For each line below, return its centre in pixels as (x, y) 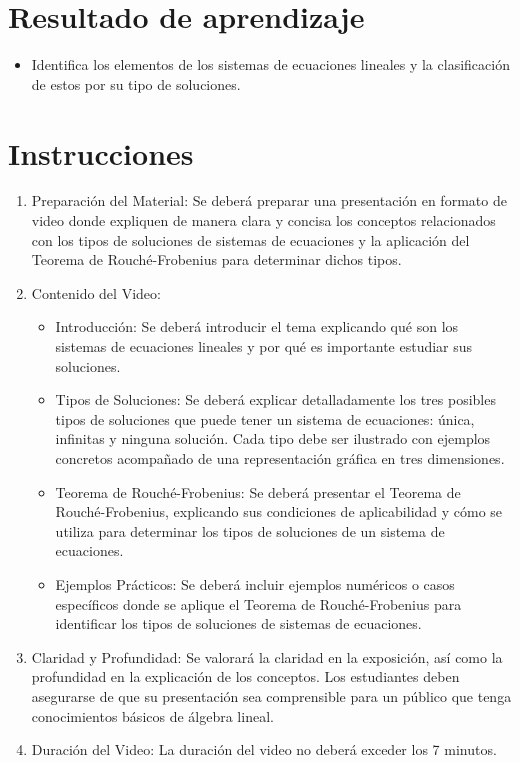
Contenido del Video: (96, 292)
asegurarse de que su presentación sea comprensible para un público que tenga (271, 695)
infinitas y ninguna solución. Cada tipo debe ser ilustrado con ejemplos (273, 438)
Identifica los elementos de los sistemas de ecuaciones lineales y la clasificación (270, 64)
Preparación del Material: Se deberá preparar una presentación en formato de (269, 200)
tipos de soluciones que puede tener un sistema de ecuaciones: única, (265, 418)
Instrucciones (101, 152)
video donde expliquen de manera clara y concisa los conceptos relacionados (263, 220)
